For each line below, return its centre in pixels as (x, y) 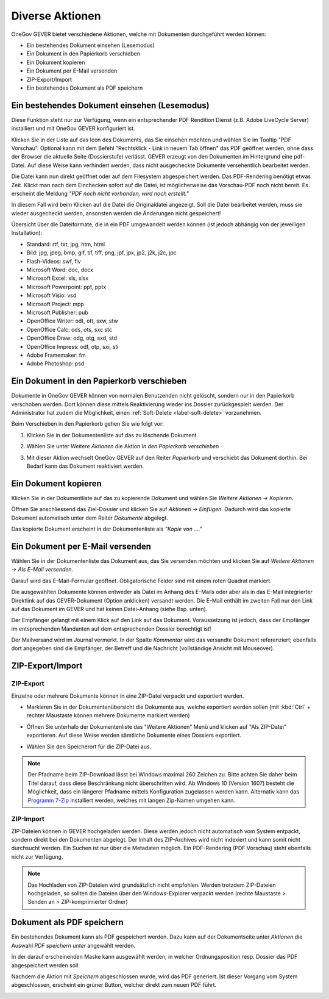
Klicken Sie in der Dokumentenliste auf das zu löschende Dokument (111, 435)
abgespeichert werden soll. (46, 965)
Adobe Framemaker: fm (56, 355)
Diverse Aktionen (56, 16)
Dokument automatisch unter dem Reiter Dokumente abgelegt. (90, 518)
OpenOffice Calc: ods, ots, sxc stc (69, 329)
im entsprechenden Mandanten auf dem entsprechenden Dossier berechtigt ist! (111, 629)
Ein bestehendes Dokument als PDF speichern (85, 88)
